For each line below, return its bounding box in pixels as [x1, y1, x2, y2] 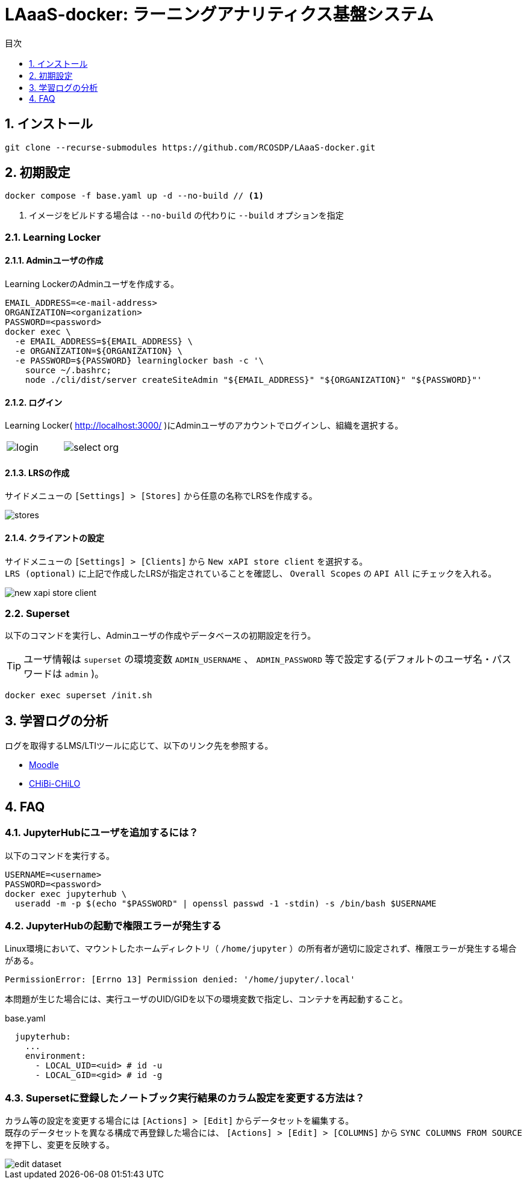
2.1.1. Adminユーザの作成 [5, 255, 104, 266]
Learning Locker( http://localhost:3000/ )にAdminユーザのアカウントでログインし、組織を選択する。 [5, 420, 404, 431]
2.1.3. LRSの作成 [5, 467, 70, 478]
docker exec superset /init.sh [5, 690, 152, 701]
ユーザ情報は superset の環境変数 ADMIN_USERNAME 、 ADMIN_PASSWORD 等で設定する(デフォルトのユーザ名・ [23, 653, 493, 666]
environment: [25, 1051, 86, 1061]
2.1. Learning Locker [5, 231, 101, 243]
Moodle [29, 760, 59, 770]
